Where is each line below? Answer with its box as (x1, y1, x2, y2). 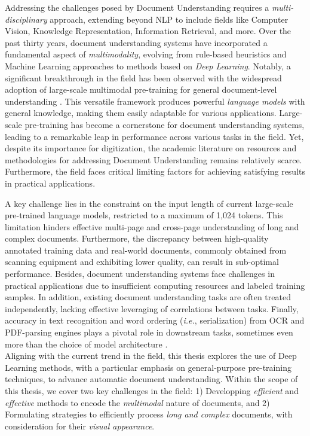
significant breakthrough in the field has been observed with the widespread (5, 71, 282, 84)
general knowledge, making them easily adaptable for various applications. (5, 106, 277, 119)
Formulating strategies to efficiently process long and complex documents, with (5, 408, 293, 420)
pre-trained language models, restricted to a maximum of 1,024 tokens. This (5, 209, 283, 221)
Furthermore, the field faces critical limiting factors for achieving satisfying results (5, 165, 306, 178)
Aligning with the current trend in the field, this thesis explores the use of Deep (5, 349, 297, 362)
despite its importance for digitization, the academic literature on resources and (5, 142, 297, 154)
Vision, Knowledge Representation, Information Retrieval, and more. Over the (5, 25, 291, 37)
